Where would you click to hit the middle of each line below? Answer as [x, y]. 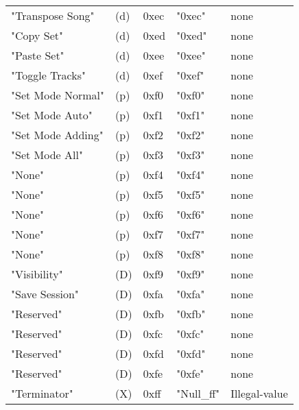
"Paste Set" [38, 55]
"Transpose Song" [53, 15]
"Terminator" [42, 393]
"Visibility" [37, 274]
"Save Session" [45, 294]
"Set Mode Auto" [52, 115]
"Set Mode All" [47, 155]
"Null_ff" [198, 393]
